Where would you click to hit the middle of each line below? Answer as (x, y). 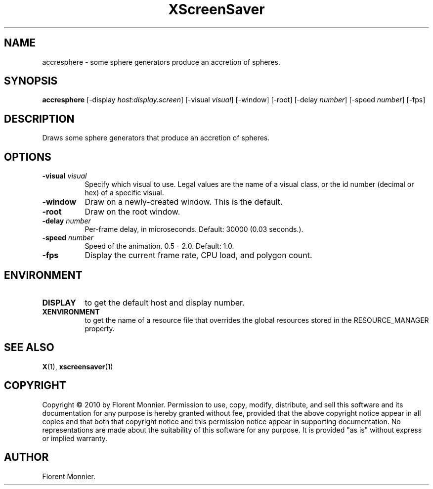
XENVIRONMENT (71, 311)
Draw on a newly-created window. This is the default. (184, 202)
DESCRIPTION (39, 119)
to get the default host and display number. (165, 302)
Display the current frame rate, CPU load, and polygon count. (198, 255)
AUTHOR (26, 457)
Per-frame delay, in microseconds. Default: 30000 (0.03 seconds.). (194, 229)
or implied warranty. (75, 438)
